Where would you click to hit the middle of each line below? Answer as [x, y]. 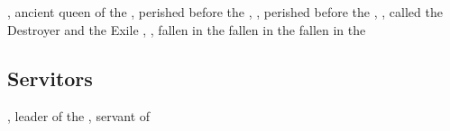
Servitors [50, 78]
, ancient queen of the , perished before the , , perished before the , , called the [225, 12]
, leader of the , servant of [79, 115]
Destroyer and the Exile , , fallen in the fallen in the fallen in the [187, 29]
